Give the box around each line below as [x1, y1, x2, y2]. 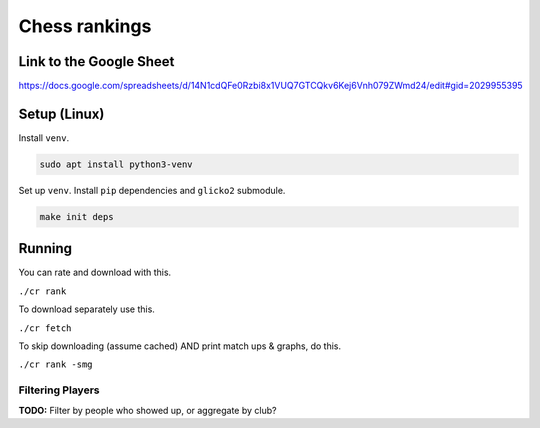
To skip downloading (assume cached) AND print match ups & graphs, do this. [18, 340, 342, 352]
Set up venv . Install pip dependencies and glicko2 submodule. [18, 184, 286, 196]
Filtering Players [18, 383, 100, 397]
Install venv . [18, 131, 70, 144]
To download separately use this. [18, 303, 155, 315]
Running [18, 240, 73, 257]
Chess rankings [18, 15, 152, 37]
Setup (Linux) [18, 105, 105, 122]
